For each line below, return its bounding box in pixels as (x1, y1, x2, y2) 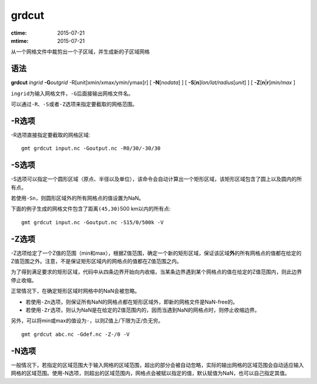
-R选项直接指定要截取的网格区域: (11, 131, 90, 138)
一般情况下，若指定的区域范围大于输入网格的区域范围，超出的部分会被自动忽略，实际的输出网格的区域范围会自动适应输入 (11, 361, 304, 368)
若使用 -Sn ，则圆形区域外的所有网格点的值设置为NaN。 (11, 194, 144, 201)
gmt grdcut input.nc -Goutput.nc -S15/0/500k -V (21, 219, 164, 225)
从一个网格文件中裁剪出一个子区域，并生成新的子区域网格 (11, 48, 150, 55)
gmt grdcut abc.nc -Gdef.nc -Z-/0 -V (21, 331, 130, 338)
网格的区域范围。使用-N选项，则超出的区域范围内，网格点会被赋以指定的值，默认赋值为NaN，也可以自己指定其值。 (11, 370, 290, 377)
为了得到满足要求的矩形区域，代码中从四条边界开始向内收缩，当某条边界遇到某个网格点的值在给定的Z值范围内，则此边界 (11, 268, 302, 275)
